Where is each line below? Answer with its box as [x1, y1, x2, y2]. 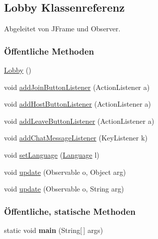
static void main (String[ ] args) [4, 224, 103, 235]
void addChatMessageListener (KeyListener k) [4, 132, 148, 143]
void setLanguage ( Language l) [4, 149, 99, 160]
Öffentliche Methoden [4, 44, 94, 57]
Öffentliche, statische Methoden [4, 205, 136, 217]
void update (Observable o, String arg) [4, 183, 124, 194]
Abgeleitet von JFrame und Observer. [4, 23, 121, 34]
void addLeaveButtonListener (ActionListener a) [4, 115, 154, 126]
